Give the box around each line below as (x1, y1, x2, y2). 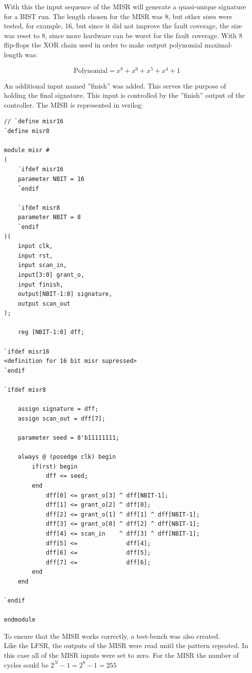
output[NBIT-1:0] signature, (18, 291, 112, 298)
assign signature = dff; (18, 405, 99, 413)
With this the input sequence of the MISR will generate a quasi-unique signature (4, 1, 246, 11)
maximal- (204, 40, 232, 50)
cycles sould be (4, 659, 49, 670)
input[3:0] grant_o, (18, 271, 84, 278)
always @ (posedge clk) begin (18, 453, 116, 461)
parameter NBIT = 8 (18, 214, 81, 221)
